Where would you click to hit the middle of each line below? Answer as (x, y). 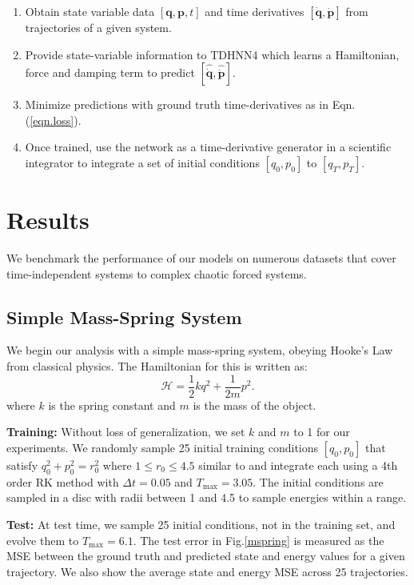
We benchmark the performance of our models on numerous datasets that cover (201, 258)
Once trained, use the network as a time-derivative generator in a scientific (208, 147)
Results (48, 220)
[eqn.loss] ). (56, 120)
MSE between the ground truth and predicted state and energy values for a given (206, 556)
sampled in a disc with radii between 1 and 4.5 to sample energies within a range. (207, 497)
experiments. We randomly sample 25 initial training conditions (163, 447)
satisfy (22, 465)
